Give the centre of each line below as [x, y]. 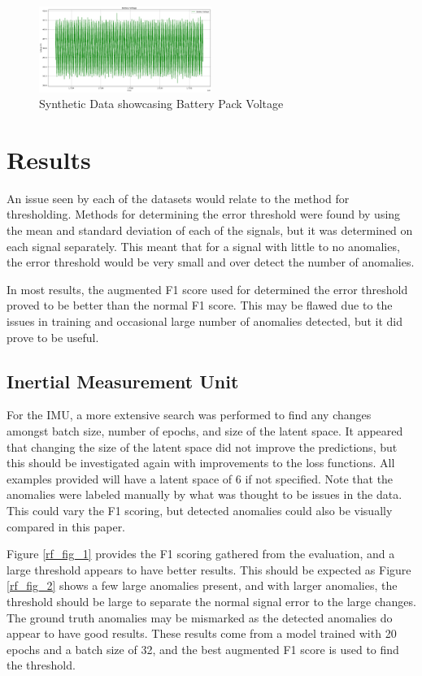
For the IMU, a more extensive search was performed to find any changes [189, 415]
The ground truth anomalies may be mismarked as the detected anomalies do [200, 617]
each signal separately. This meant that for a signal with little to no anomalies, [203, 246]
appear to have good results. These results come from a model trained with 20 [202, 633]
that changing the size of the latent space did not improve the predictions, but [202, 446]
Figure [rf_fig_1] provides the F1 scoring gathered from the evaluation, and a [201, 554]
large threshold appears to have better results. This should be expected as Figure [209, 569]
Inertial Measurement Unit [123, 381]
